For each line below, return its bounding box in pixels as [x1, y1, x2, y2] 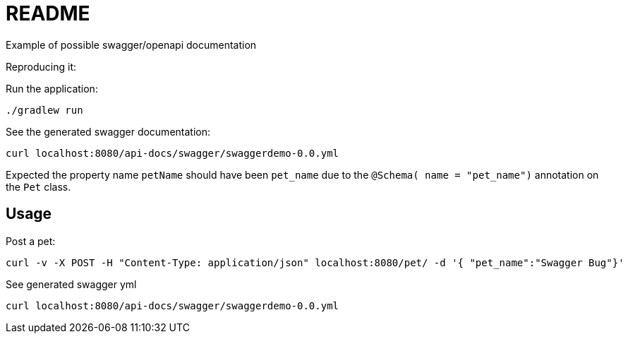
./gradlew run [6, 104, 83, 116]
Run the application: [6, 82, 98, 95]
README [6, 1, 90, 25]
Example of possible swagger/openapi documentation [6, 38, 257, 51]
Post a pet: [6, 234, 56, 247]
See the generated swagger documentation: [6, 125, 211, 138]
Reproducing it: [6, 60, 77, 73]
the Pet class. [6, 180, 71, 193]
